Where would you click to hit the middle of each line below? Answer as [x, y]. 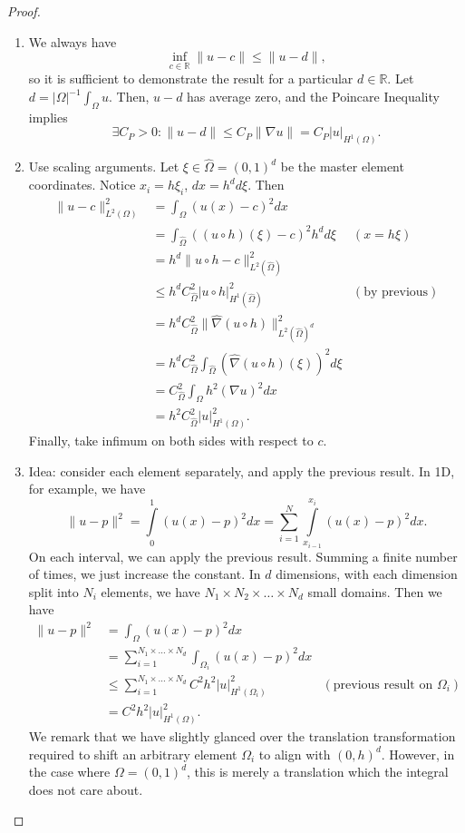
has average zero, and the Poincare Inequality [313, 96]
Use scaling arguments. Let [104, 167]
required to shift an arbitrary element [133, 754]
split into [53, 591]
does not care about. [86, 789]
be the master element [342, 167]
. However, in [418, 754]
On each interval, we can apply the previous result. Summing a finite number [243, 556]
